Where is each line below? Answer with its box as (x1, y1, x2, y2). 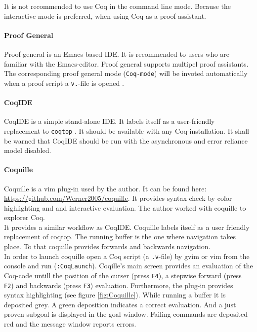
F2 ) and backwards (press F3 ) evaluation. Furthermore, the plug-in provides (4, 280, 233, 290)
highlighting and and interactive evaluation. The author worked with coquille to (4, 202, 246, 213)
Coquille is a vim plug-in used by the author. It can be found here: (4, 183, 207, 193)
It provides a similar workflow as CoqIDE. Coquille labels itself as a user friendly (4, 221, 250, 232)
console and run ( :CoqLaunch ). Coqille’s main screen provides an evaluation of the (4, 260, 253, 271)
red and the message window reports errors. (4, 319, 136, 329)
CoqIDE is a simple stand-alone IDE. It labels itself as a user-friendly (4, 116, 215, 126)
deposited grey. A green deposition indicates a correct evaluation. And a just (4, 299, 236, 309)
